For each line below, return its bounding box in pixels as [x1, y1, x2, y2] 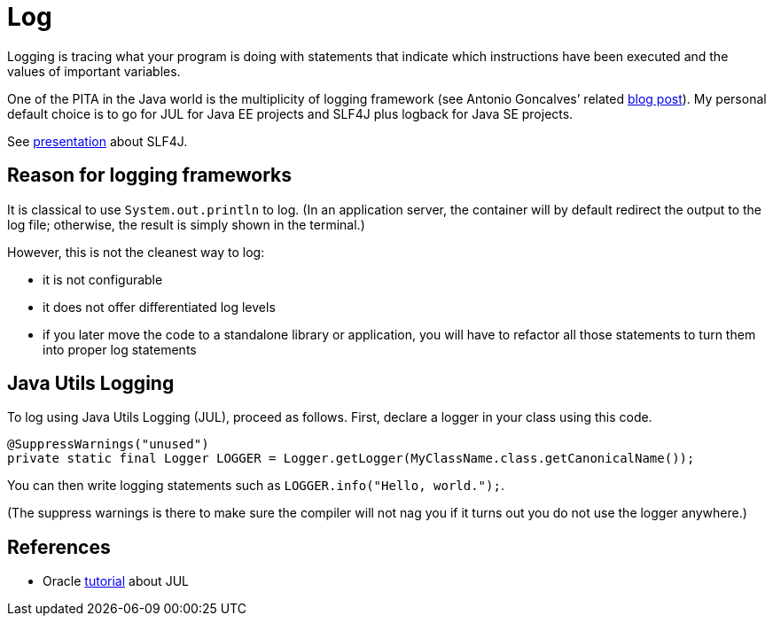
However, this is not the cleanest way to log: [7, 244, 265, 260]
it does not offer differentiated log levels [43, 299, 276, 315]
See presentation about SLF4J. [7, 133, 188, 149]
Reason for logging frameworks [7, 164, 293, 187]
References [7, 535, 111, 558]
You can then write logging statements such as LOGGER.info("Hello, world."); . [7, 478, 504, 494]
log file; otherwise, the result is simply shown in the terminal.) [7, 216, 365, 232]
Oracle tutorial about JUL [43, 573, 189, 589]
